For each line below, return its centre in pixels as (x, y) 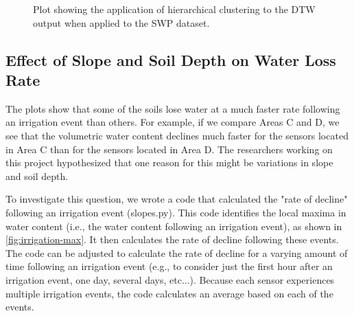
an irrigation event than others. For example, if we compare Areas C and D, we (173, 122)
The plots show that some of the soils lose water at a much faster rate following (173, 108)
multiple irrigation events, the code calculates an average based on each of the (169, 293)
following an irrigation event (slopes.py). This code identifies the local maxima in (176, 212)
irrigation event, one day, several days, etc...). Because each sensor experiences (170, 279)
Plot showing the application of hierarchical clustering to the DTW (174, 9)
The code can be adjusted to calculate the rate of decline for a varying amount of (177, 252)
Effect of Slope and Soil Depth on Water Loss (171, 59)
